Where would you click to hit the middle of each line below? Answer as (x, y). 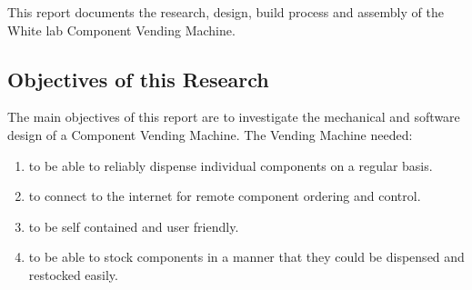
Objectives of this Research (138, 79)
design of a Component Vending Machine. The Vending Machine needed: (210, 134)
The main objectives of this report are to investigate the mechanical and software (234, 117)
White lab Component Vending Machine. (121, 30)
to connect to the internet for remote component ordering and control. (225, 196)
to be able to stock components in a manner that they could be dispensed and (246, 257)
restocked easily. (73, 274)
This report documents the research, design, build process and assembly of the (226, 12)
